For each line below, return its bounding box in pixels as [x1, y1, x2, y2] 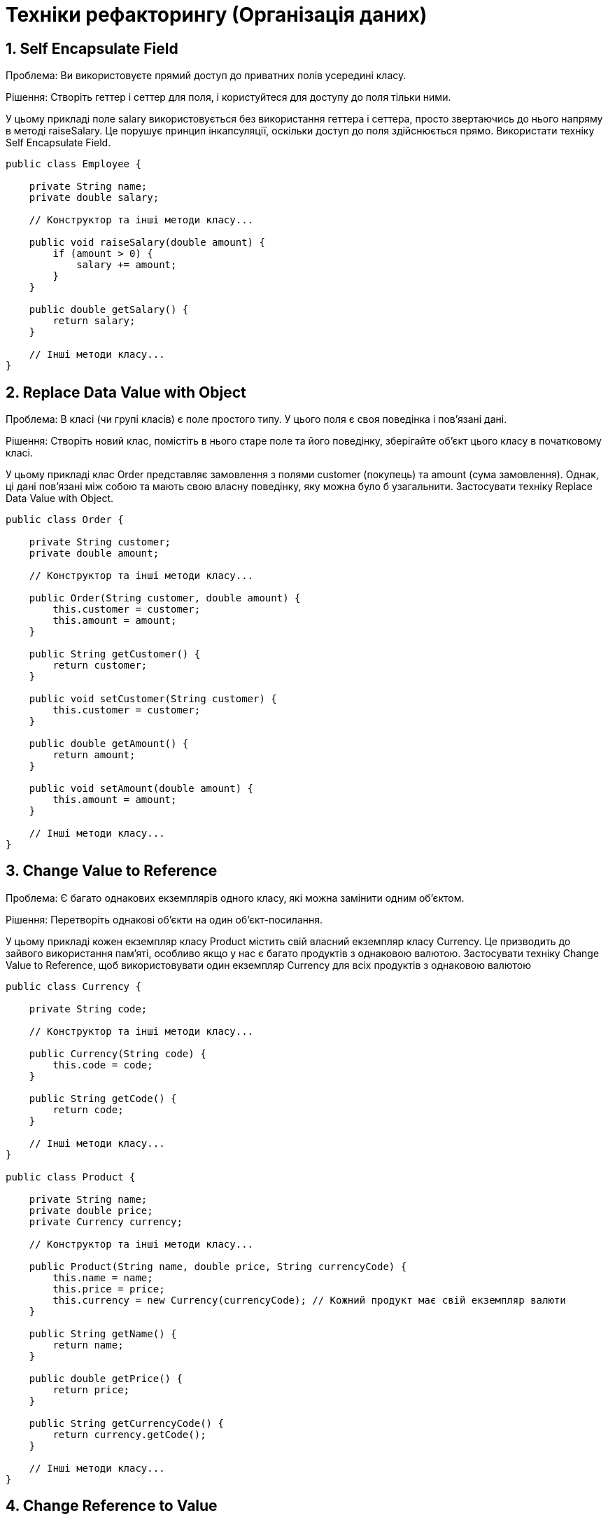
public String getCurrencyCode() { [29, 1417, 224, 1429]
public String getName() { [29, 1327, 177, 1339]
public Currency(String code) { [29, 1047, 206, 1059]
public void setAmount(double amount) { [29, 783, 254, 795]
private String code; [29, 1003, 148, 1015]
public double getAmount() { [29, 738, 189, 750]
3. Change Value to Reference [6, 862, 218, 880]
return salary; [52, 315, 136, 327]
